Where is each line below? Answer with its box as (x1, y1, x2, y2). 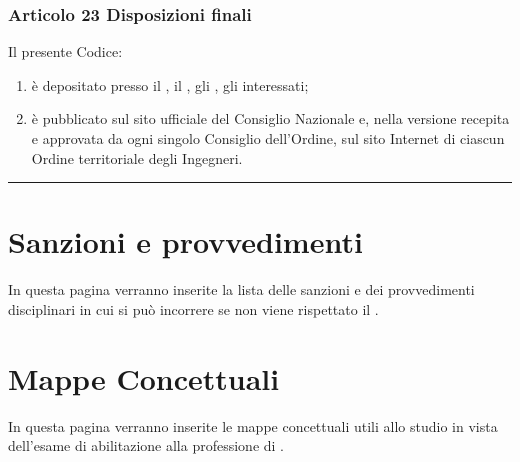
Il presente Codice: (8, 41, 123, 62)
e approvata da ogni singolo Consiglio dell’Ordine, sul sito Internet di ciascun (31, 128, 505, 148)
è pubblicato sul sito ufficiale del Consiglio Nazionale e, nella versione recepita (31, 108, 510, 129)
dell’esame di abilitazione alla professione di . (8, 435, 284, 456)
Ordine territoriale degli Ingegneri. (31, 147, 243, 168)
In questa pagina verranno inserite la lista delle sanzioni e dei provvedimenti (8, 279, 475, 300)
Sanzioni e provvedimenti (8, 221, 363, 262)
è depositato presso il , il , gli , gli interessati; (31, 74, 309, 95)
